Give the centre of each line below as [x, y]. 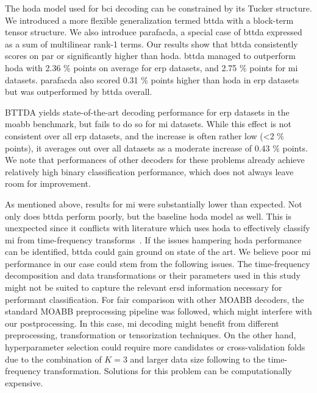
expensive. [24, 382]
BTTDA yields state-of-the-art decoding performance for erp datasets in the [147, 112]
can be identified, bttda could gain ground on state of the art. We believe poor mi [158, 252]
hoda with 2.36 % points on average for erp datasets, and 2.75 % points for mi [151, 67]
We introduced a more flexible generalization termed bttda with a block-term [149, 20]
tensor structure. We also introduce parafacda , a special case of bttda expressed [154, 32]
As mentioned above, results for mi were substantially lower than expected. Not [154, 203]
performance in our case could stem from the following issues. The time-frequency [158, 263]
